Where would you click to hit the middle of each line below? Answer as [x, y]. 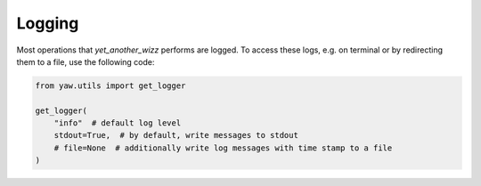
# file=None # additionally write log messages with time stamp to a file [223, 148]
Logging [48, 23]
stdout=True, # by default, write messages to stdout [176, 135]
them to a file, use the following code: [86, 61]
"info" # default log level [118, 123]
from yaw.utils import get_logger [110, 85]
